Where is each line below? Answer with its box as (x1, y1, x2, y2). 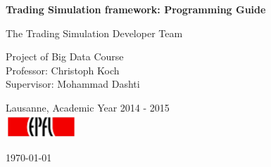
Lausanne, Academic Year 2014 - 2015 (6, 100, 170, 114)
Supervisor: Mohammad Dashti (6, 76, 140, 91)
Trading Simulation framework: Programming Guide (6, 2, 266, 16)
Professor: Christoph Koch (6, 62, 120, 77)
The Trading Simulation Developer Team (6, 25, 183, 40)
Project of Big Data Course (6, 49, 124, 64)
